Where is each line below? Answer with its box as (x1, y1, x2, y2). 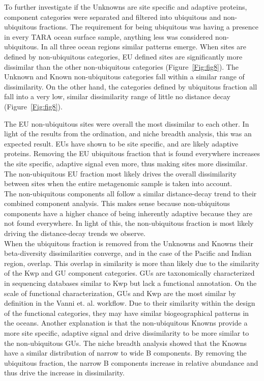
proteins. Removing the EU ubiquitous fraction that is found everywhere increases (4, 148, 260, 159)
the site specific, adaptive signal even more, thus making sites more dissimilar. (4, 158, 248, 168)
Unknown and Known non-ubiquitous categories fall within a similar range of (4, 71, 245, 82)
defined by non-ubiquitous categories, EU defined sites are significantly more (4, 51, 243, 62)
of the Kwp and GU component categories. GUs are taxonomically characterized (4, 268, 255, 278)
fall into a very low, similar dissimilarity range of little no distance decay (4, 91, 230, 102)
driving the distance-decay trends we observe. (4, 228, 145, 239)
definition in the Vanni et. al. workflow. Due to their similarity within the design (4, 298, 255, 308)
